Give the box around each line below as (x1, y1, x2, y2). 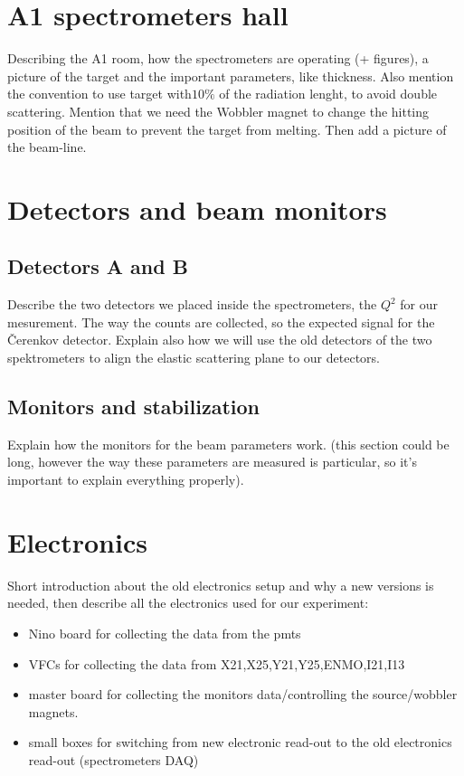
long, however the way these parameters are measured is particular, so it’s (7, 452, 417, 471)
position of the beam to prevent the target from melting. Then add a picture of (7, 119, 447, 138)
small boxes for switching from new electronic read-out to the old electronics (28, 733, 452, 752)
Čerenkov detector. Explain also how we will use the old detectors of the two (7, 330, 432, 349)
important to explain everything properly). (7, 470, 244, 489)
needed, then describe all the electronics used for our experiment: (7, 593, 369, 612)
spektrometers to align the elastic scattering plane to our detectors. (7, 348, 380, 367)
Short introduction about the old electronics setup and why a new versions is (7, 575, 434, 594)
